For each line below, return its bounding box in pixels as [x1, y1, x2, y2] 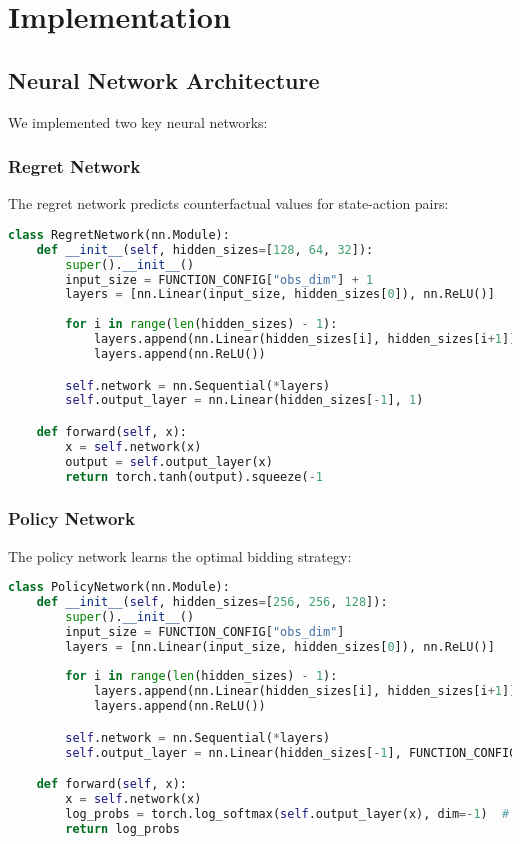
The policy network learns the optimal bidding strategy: [8, 545, 352, 566]
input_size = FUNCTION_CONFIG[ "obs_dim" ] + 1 [65, 272, 374, 287]
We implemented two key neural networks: [8, 111, 268, 132]
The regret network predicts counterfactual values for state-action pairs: [8, 193, 449, 214]
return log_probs [65, 821, 180, 836]
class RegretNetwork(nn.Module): [8, 227, 230, 242]
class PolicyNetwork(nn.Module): [8, 580, 230, 595]
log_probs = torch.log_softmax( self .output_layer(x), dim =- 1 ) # [65, 806, 510, 821]
